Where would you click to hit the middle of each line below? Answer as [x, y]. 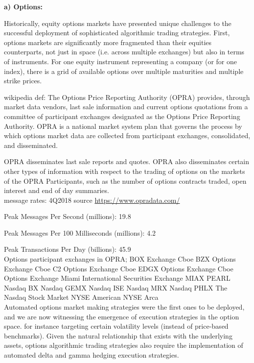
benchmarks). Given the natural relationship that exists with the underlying [118, 335]
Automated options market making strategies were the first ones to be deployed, [124, 307]
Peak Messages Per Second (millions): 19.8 [68, 216]
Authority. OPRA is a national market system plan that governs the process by [123, 126]
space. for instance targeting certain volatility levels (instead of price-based [116, 326]
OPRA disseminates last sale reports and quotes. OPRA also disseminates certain [127, 161]
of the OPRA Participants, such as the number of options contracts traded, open [125, 181]
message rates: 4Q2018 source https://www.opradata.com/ [92, 200]
